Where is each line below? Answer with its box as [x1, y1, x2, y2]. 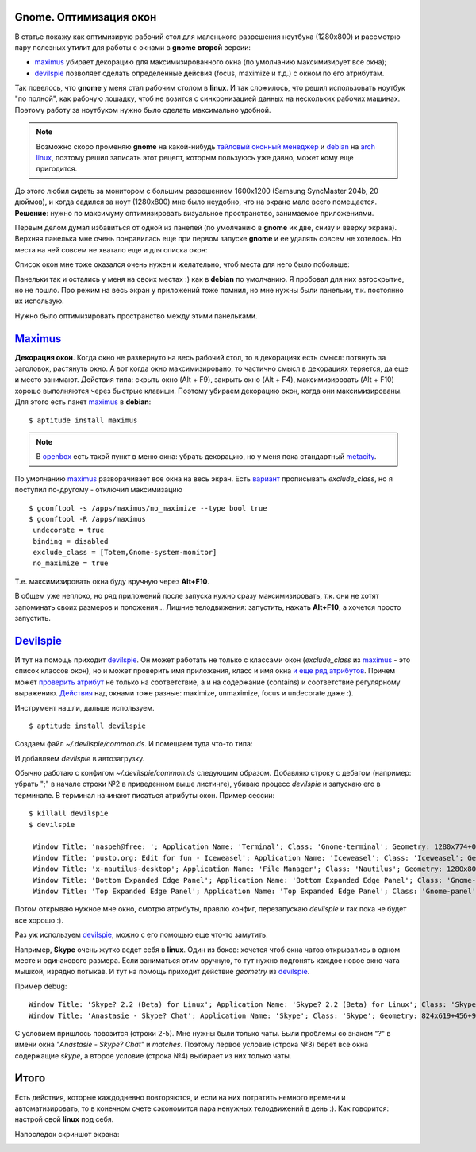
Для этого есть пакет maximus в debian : [14, 397, 152, 406]
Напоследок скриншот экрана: [14, 1129, 120, 1139]
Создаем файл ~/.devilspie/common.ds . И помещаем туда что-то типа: [14, 739, 253, 749]
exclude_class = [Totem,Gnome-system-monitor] [33, 548, 217, 557]
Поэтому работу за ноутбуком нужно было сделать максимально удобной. [14, 105, 271, 114]
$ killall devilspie [29, 809, 109, 818]
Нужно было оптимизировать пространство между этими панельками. [14, 310, 258, 321]
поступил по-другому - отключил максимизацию [14, 485, 182, 495]
